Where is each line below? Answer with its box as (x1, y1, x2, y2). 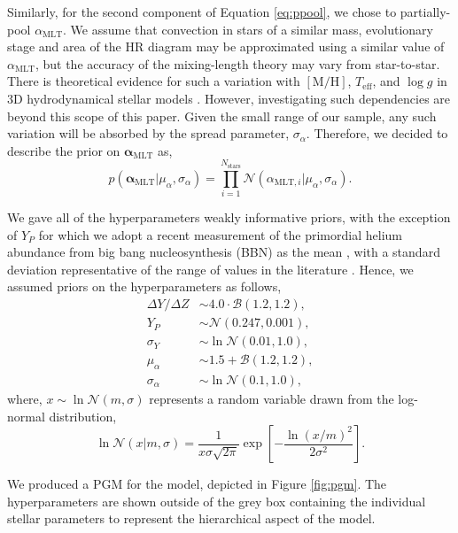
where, (7, 390, 43, 408)
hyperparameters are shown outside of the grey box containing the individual (7, 491, 426, 510)
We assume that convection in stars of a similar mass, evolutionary (70, 19, 433, 38)
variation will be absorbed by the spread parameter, (7, 124, 290, 143)
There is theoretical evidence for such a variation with (7, 72, 300, 90)
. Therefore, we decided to (306, 124, 448, 143)
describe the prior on (7, 141, 120, 159)
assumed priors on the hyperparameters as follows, (7, 277, 282, 296)
